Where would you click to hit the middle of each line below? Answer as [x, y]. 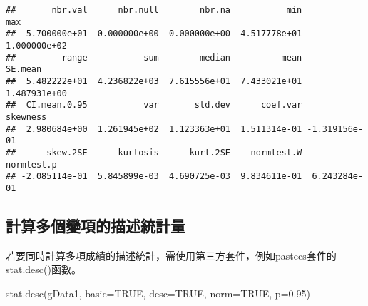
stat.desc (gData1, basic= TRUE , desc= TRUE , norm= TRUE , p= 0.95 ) [158, 293]
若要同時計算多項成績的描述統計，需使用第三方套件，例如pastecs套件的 [171, 255]
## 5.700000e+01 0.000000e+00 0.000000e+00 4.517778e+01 [154, 34]
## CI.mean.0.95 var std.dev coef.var [154, 105]
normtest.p [31, 164]
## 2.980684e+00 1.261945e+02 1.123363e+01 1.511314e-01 [154, 129]
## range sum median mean [154, 57]
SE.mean [24, 70]
